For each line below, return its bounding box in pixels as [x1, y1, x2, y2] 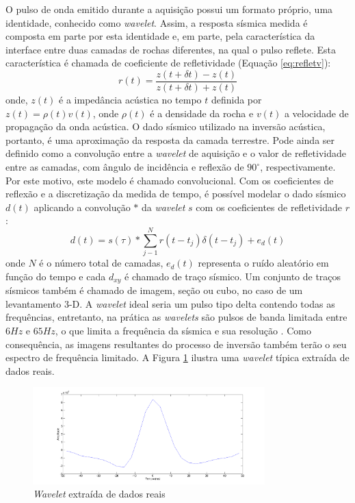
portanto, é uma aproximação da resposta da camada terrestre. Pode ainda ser [5, 132, 335, 147]
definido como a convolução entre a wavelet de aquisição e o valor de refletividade [5, 146, 347, 160]
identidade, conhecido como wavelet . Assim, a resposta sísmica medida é [5, 15, 308, 29]
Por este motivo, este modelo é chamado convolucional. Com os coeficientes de [5, 173, 334, 187]
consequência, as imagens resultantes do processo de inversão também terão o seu [5, 336, 347, 351]
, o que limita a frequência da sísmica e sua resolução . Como [55, 323, 311, 337]
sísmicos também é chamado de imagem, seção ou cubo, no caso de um [5, 283, 303, 297]
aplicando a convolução [34, 199, 131, 214]
